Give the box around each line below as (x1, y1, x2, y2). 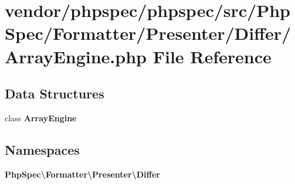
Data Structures (5, 84, 104, 103)
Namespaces (5, 140, 80, 158)
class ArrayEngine (5, 111, 77, 124)
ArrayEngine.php (5, 44, 147, 68)
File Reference (152, 44, 272, 68)
